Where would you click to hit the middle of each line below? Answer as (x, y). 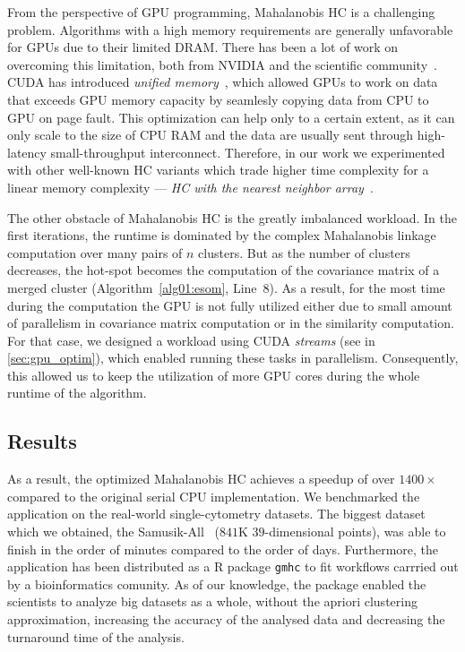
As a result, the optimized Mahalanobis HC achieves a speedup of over (201, 479)
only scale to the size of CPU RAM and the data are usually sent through (211, 135)
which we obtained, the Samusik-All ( (113, 532)
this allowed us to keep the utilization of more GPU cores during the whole (214, 375)
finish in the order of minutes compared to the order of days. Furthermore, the (223, 549)
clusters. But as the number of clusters (304, 252)
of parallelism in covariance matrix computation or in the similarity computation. (231, 323)
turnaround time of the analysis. (96, 636)
